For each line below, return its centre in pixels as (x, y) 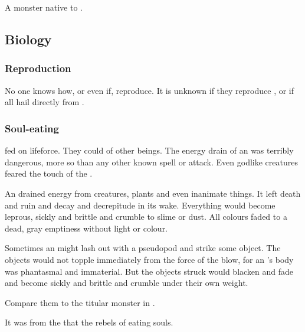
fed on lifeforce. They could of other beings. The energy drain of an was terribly (149, 150)
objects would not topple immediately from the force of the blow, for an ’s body (149, 259)
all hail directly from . (45, 102)
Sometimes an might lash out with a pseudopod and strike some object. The (143, 248)
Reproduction (38, 68)
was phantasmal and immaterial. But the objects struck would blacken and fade (149, 271)
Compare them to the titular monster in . (80, 302)
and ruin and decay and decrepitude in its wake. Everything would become (140, 205)
